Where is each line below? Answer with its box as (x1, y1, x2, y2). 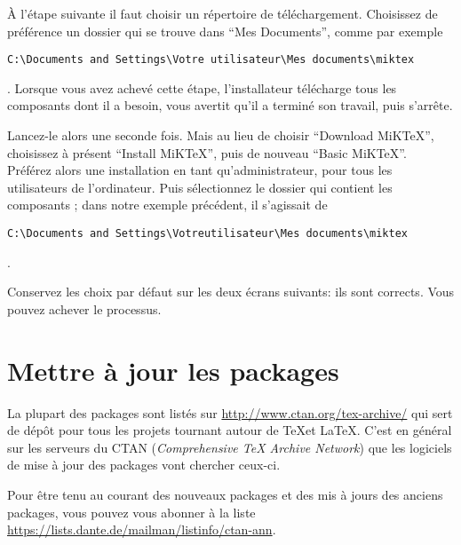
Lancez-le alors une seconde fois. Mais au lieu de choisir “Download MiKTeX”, (7, 126, 434, 145)
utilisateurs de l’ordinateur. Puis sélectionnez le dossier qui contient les (7, 178, 393, 196)
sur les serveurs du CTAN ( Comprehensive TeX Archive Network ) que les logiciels (7, 438, 452, 456)
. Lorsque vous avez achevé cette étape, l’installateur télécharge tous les (7, 78, 397, 97)
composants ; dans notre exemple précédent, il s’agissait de (7, 195, 328, 214)
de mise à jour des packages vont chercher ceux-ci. (7, 455, 281, 474)
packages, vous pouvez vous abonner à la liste (7, 502, 256, 521)
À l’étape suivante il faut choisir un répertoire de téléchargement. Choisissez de (7, 4, 438, 22)
